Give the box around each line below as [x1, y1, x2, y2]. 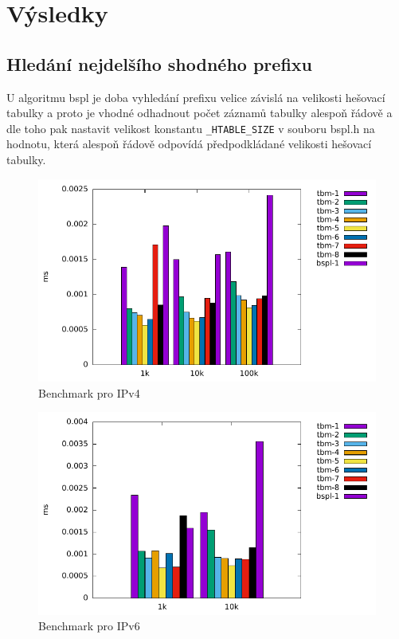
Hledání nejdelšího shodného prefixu [6, 51, 312, 76]
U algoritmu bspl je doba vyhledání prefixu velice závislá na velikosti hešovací [6, 88, 385, 105]
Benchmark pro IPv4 [38, 384, 140, 401]
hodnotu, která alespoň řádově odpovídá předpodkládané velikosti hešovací [6, 135, 372, 152]
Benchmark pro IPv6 [38, 617, 140, 634]
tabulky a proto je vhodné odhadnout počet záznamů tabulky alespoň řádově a [6, 104, 393, 121]
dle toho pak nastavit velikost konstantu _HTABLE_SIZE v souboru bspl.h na [6, 120, 375, 136]
